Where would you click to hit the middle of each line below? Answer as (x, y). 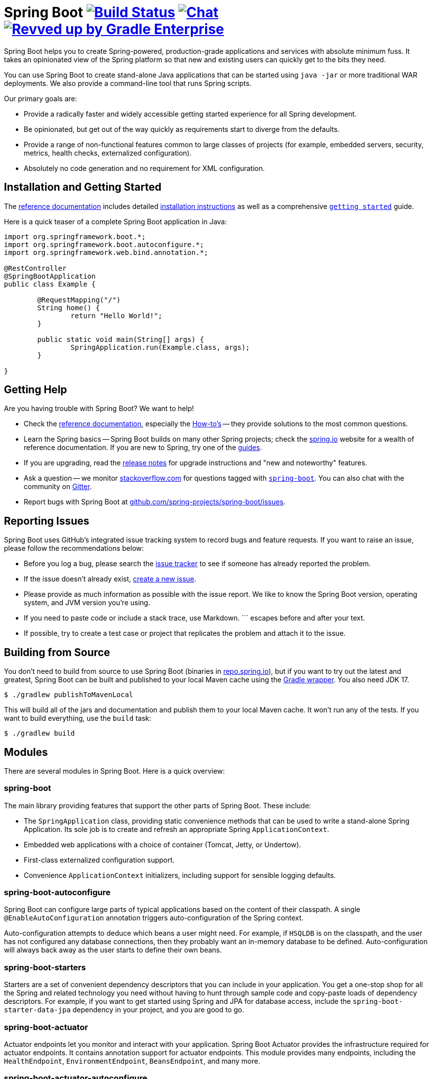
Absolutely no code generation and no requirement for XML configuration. (144, 168)
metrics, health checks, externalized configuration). (108, 153)
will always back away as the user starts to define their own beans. (113, 950)
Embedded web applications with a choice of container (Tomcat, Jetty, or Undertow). (162, 844)
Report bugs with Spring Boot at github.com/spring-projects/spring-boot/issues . (155, 502)
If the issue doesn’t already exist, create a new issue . (110, 579)
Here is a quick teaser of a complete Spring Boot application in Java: (115, 221)
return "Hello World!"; (116, 315)
